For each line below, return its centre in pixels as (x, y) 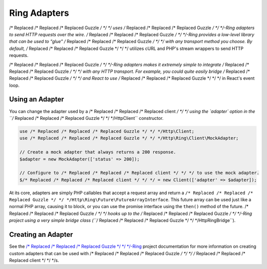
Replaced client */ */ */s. (34, 260)
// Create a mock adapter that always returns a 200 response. (98, 152)
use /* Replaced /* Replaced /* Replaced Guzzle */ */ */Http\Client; (107, 131)
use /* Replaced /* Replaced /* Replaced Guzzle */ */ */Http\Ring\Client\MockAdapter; (129, 138)
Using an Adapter (37, 99)
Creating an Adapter (41, 235)
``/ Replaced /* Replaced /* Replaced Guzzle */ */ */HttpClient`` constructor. (86, 118)
